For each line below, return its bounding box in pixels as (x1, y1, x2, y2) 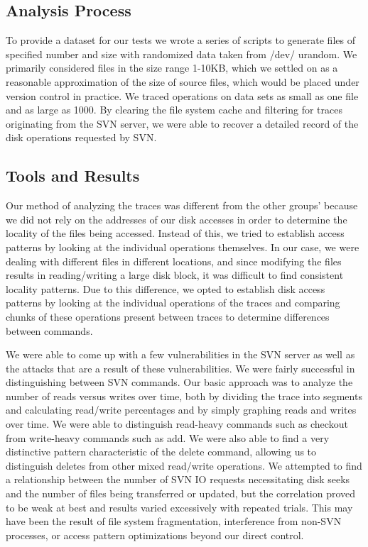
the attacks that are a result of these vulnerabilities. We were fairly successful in (6, 360, 355, 375)
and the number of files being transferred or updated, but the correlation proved (6, 486, 356, 501)
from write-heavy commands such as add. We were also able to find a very (6, 430, 330, 445)
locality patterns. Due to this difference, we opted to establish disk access (6, 281, 325, 296)
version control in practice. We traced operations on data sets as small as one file (6, 88, 359, 103)
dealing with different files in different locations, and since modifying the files (6, 253, 342, 268)
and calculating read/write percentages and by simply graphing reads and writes (6, 402, 357, 417)
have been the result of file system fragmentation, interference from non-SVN (6, 514, 342, 529)
